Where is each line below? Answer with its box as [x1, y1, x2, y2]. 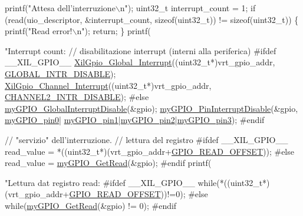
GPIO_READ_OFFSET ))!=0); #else [69, 188, 208, 200]
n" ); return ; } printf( [77, 25, 151, 37]
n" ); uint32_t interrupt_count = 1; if [120, 2, 256, 14]
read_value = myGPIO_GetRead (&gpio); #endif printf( [5, 157, 212, 169]
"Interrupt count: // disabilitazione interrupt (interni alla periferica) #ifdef [5, 44, 276, 57]
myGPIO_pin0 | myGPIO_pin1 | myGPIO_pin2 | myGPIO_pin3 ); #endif [5, 114, 265, 126]
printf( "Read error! [5, 25, 73, 37]
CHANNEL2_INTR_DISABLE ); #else [5, 91, 149, 103]
